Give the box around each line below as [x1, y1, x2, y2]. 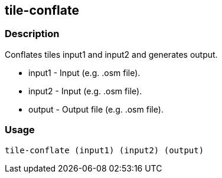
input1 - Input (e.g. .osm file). [28, 67, 141, 78]
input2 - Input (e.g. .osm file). [28, 85, 142, 96]
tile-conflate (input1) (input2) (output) [5, 145, 204, 155]
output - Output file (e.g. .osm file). [28, 104, 164, 114]
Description [5, 28, 60, 40]
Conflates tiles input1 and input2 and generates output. [5, 49, 218, 60]
